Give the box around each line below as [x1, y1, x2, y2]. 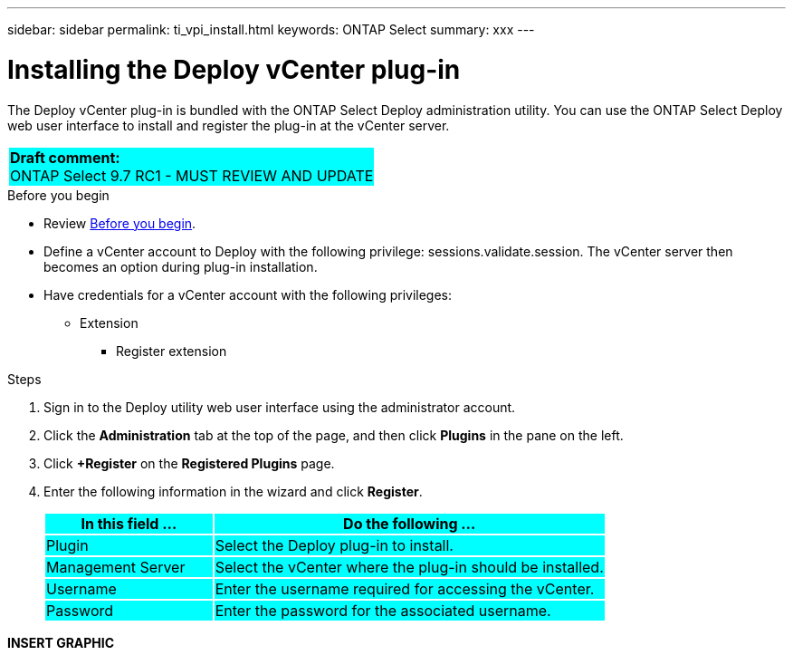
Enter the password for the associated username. [215, 601, 551, 620]
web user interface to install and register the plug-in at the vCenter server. [7, 117, 450, 133]
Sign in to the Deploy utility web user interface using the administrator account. [43, 399, 516, 415]
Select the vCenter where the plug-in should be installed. [215, 557, 604, 576]
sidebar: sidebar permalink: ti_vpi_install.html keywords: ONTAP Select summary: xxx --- [7, 22, 535, 37]
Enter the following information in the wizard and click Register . [43, 483, 423, 499]
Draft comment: [10, 148, 120, 167]
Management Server [46, 557, 186, 576]
